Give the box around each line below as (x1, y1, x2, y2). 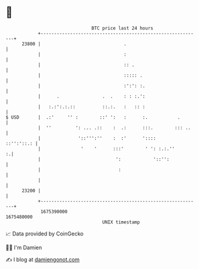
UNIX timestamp (102, 219, 140, 225)
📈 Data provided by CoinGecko (5, 230, 84, 237)
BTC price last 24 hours (91, 25, 153, 31)
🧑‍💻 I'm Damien (5, 244, 43, 251)
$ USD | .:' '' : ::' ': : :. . (5, 114, 180, 120)
